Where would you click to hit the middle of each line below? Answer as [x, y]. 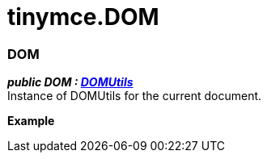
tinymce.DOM [83, 17]
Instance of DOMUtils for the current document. [135, 96]
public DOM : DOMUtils [70, 82]
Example [31, 121]
